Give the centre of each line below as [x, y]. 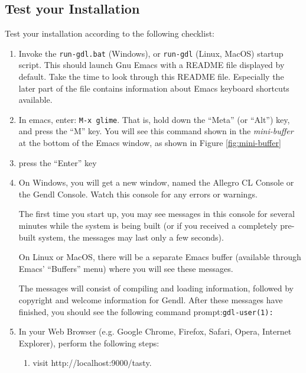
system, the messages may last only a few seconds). [131, 237]
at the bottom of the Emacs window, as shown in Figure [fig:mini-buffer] [150, 143]
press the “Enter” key [58, 162]
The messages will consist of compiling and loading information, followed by [156, 288]
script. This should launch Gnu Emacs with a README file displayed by [152, 65]
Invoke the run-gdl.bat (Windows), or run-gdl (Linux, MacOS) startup [151, 53]
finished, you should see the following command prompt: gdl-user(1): [146, 311]
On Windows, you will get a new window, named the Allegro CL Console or [156, 182]
